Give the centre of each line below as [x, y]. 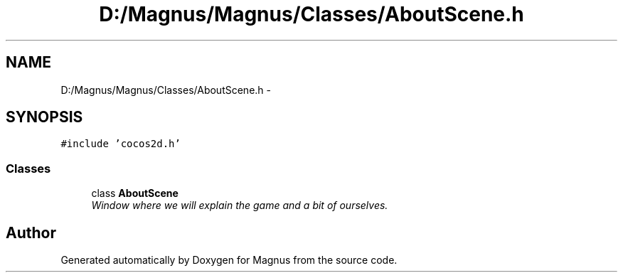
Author [31, 232]
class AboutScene [135, 193]
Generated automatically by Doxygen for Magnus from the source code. [229, 260]
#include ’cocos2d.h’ [121, 144]
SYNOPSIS [44, 117]
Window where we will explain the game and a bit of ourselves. [240, 205]
